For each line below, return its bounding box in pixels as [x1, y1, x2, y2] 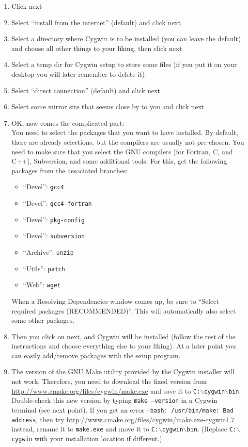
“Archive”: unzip [23, 247, 74, 257]
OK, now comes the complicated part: [11, 117, 124, 128]
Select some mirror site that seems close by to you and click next [11, 101, 204, 112]
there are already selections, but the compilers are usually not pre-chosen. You [11, 136, 244, 147]
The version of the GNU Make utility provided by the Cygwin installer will [11, 366, 235, 377]
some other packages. [11, 315, 75, 325]
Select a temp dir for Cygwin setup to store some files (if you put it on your [11, 59, 237, 69]
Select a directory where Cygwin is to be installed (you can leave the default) [11, 33, 241, 44]
